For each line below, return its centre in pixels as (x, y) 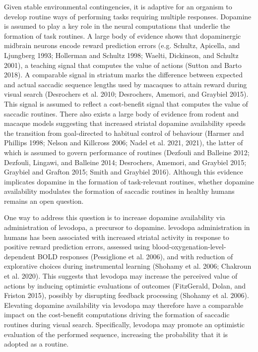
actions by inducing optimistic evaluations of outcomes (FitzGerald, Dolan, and (125, 285)
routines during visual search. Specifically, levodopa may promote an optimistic (125, 324)
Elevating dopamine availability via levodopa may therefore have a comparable (124, 305)
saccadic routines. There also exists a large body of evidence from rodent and (122, 113)
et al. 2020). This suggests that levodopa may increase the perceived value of (121, 276)
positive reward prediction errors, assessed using (77, 247)
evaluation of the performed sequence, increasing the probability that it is (116, 334)
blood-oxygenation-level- (189, 247)
